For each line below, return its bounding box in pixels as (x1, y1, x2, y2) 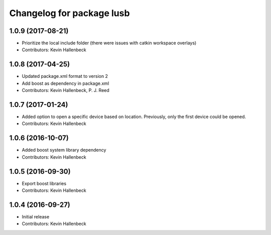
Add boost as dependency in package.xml (22, 80, 109, 86)
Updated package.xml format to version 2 (22, 73, 108, 79)
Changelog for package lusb (9, 8, 130, 19)
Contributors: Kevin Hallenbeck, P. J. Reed (22, 87, 110, 93)
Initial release (22, 213, 50, 219)
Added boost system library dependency (22, 147, 106, 153)
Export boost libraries (22, 180, 67, 186)
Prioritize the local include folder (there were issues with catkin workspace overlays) (22, 40, 197, 46)
